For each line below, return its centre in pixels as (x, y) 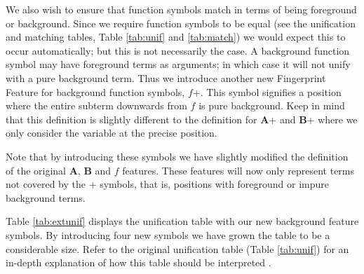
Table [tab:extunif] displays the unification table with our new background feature (182, 221)
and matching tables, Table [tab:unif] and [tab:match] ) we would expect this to (176, 37)
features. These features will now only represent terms (238, 170)
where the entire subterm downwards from (96, 105)
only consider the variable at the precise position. (112, 133)
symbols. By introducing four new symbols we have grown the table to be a (168, 234)
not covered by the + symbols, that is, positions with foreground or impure (168, 184)
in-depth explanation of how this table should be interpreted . (139, 262)
